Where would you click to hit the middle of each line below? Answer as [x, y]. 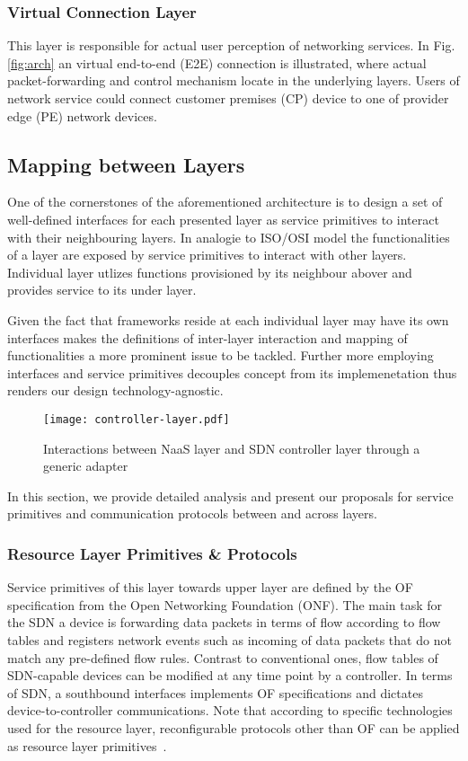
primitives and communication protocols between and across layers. [192, 513]
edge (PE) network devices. [82, 115]
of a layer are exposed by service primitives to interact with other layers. [207, 255]
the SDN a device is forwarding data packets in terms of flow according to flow [224, 622]
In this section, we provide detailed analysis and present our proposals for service [230, 496]
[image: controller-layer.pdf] [137, 419]
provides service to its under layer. [102, 290]
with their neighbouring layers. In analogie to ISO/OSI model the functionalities [229, 237]
